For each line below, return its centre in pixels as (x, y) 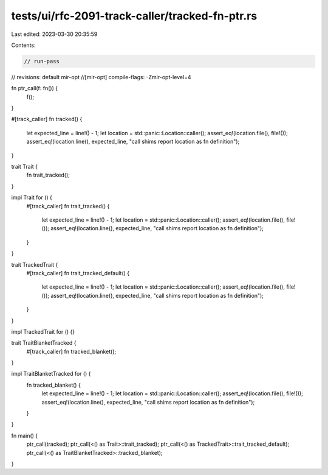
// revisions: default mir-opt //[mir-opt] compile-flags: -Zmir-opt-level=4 (101, 77)
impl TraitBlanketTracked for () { (51, 374)
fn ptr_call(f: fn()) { (34, 88)
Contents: (23, 45)
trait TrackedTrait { (35, 264)
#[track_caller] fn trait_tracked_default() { (78, 273)
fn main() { (25, 435)
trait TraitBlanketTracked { (44, 343)
